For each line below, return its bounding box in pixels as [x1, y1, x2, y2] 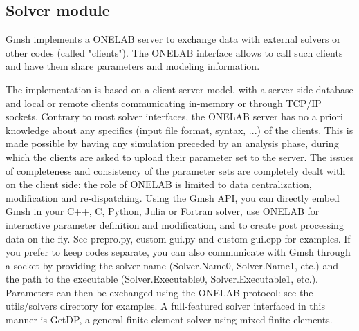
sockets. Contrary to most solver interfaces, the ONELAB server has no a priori [6, 109, 343, 124]
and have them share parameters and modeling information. [6, 59, 260, 73]
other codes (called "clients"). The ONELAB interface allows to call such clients [6, 45, 343, 59]
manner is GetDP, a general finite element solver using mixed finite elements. [6, 312, 333, 327]
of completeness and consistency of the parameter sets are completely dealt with [6, 163, 346, 178]
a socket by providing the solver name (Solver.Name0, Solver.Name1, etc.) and [6, 258, 338, 272]
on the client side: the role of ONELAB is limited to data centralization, [6, 177, 312, 191]
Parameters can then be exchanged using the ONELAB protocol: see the [6, 285, 313, 299]
